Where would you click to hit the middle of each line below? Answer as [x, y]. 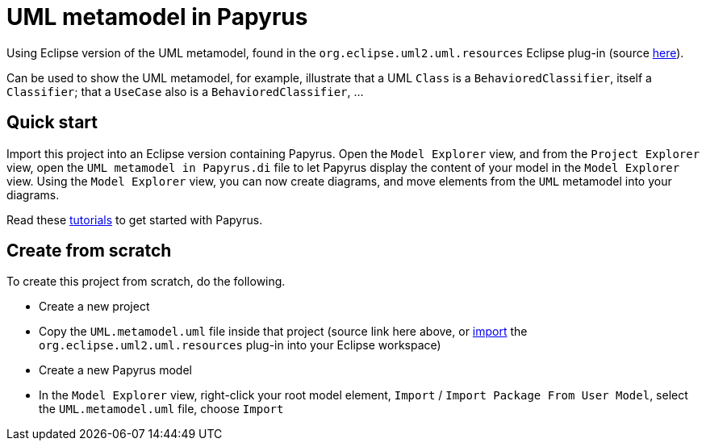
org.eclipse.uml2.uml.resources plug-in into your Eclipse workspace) [240, 345]
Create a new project [94, 307]
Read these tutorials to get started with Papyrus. [135, 219]
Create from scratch [89, 251]
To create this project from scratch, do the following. [146, 282]
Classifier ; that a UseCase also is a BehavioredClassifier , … [185, 91]
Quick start [52, 123]
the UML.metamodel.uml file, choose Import [161, 409]
